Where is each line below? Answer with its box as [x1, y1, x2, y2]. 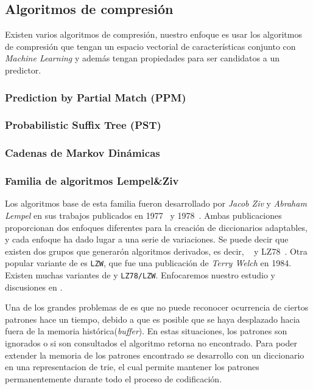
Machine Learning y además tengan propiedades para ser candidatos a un [5, 52, 280, 64]
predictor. [5, 63, 41, 76]
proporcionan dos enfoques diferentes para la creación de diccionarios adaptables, [5, 221, 308, 233]
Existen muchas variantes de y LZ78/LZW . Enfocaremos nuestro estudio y [5, 268, 276, 281]
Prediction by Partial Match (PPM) [5, 89, 186, 105]
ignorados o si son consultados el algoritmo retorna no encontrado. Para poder [5, 336, 297, 349]
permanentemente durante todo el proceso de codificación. [5, 372, 222, 385]
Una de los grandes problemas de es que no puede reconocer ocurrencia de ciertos [5, 301, 309, 314]
